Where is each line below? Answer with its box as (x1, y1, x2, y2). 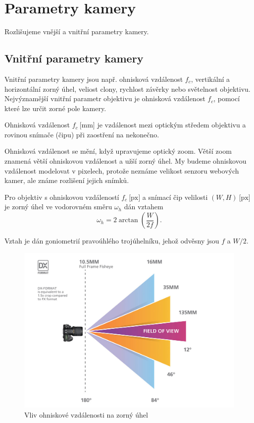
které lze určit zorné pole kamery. (4, 103, 106, 113)
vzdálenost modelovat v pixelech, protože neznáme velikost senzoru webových (4, 165, 239, 176)
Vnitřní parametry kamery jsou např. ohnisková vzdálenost (4, 73, 183, 84)
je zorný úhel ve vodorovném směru (4, 201, 112, 212)
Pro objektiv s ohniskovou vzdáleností (4, 191, 119, 202)
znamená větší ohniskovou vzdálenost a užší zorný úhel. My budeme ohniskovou (4, 156, 247, 166)
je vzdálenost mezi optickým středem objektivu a (97, 120, 246, 130)
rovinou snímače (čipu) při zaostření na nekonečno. (4, 129, 159, 139)
